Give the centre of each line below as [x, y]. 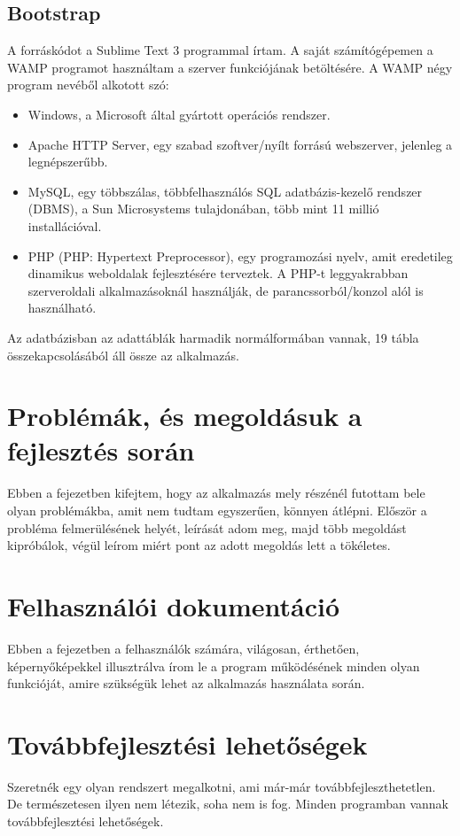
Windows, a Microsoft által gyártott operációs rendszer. [179, 114]
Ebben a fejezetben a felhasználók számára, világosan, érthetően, [183, 648]
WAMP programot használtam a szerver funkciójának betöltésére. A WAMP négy [230, 67]
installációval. [65, 225]
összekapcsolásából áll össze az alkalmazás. [123, 355]
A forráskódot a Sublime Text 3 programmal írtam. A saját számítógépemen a [220, 50]
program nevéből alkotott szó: [88, 85]
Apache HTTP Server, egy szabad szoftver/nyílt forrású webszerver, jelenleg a [240, 144]
